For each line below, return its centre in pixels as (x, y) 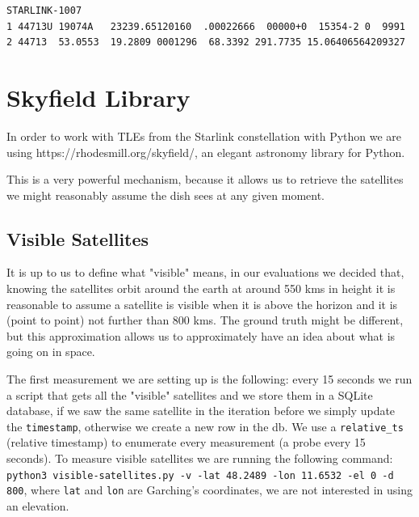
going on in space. (51, 352)
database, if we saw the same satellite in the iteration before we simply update (201, 411)
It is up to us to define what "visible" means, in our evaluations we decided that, (205, 272)
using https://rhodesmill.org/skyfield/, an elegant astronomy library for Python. (206, 152)
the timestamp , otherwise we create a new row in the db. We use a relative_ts (205, 426)
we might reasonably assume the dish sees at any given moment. (166, 195)
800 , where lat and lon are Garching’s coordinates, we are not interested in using (209, 490)
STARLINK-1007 (44, 11)
